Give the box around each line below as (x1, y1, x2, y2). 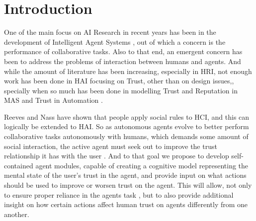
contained (4, 160, 33, 170)
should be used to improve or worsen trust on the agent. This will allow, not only (4, 180, 252, 190)
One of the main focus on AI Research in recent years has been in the (4, 27, 216, 37)
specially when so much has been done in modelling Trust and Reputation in (4, 85, 238, 95)
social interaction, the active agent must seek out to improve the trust (4, 141, 217, 151)
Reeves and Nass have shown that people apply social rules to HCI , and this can (4, 111, 250, 122)
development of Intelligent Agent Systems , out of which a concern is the (4, 36, 226, 47)
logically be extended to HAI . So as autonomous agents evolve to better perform (4, 121, 249, 132)
